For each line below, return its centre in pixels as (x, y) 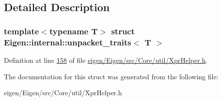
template (22, 31)
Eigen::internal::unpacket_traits (68, 42)
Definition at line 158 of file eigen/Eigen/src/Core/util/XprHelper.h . (106, 60)
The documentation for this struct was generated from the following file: (111, 76)
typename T (73, 31)
